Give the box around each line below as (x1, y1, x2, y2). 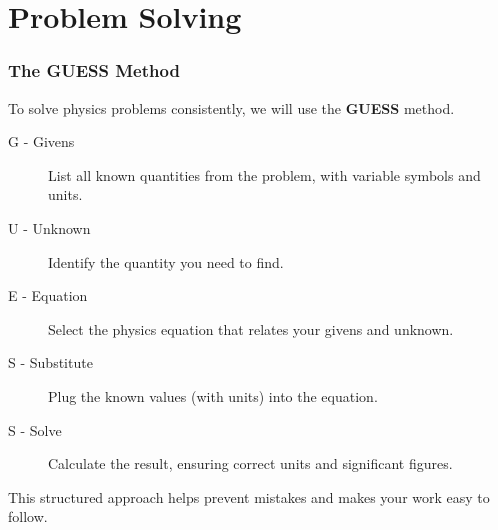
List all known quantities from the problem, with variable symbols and (48, 164, 481, 185)
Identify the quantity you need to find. (48, 251, 284, 272)
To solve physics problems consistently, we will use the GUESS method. (8, 97, 455, 118)
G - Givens (8, 131, 75, 152)
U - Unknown (8, 217, 91, 238)
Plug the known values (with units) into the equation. (48, 385, 378, 406)
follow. (8, 506, 48, 527)
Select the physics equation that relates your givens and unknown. (48, 318, 454, 339)
